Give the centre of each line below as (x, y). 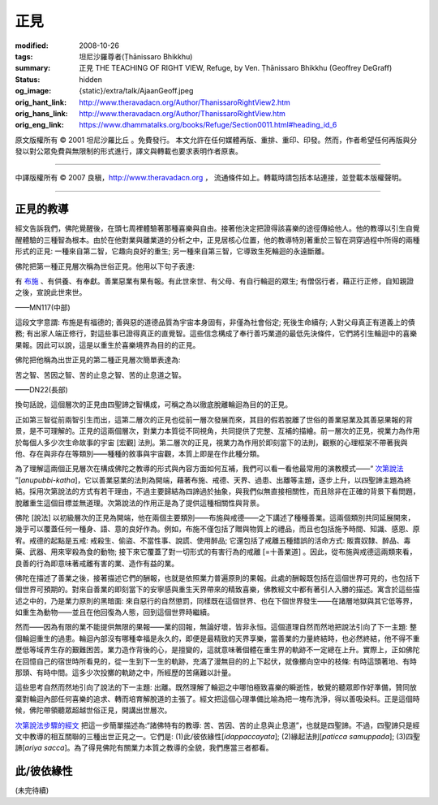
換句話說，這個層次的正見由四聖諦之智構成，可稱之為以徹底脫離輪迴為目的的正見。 (153, 405)
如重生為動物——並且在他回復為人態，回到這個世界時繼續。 (114, 612)
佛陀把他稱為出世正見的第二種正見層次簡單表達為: (98, 360)
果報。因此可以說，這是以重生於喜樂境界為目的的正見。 (107, 344)
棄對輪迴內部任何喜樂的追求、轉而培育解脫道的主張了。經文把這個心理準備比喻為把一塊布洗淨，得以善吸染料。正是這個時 (217, 699)
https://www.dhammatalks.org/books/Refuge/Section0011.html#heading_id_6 (208, 125)
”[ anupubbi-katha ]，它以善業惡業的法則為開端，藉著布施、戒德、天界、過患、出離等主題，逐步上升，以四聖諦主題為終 (213, 480)
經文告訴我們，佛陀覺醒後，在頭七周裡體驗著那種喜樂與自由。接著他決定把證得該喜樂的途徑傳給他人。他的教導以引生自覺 (217, 228)
